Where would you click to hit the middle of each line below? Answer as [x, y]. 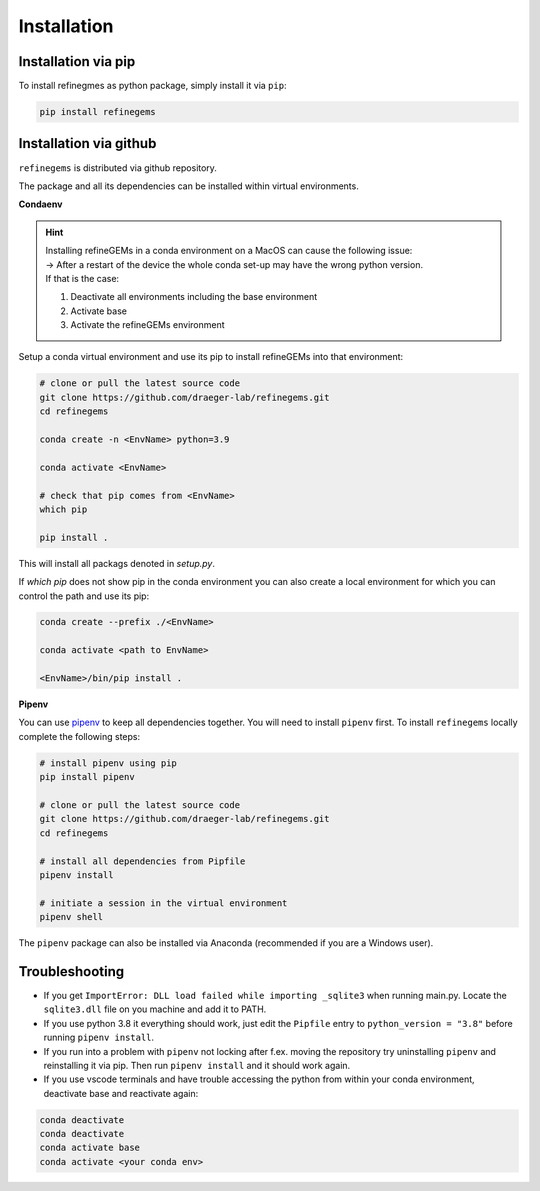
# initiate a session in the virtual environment [163, 903]
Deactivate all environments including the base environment [194, 297]
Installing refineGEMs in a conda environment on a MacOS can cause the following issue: [229, 251]
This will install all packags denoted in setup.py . [116, 563]
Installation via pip [77, 61]
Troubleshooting [71, 971]
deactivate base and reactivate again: [121, 1093]
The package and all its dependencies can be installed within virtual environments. [188, 186]
